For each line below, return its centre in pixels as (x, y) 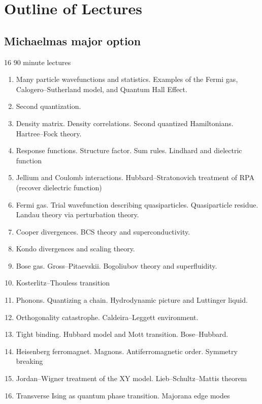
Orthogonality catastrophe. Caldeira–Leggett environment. (107, 317)
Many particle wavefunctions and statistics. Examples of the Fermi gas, (127, 79)
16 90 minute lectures (38, 62)
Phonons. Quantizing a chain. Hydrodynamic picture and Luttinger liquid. (132, 300)
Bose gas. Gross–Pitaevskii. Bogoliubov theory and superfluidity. (117, 265)
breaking (29, 361)
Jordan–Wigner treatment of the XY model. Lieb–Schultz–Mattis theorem (132, 378)
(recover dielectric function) (59, 187)
